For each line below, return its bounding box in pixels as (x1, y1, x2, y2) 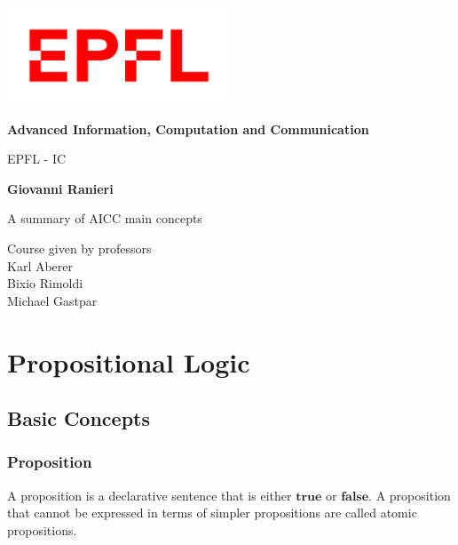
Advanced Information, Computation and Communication (7, 119, 369, 138)
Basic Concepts (7, 405, 151, 432)
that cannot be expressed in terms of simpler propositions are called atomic (7, 503, 417, 522)
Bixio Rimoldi (7, 274, 83, 293)
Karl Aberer (7, 256, 74, 275)
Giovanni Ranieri (7, 179, 114, 197)
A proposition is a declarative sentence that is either (7, 485, 292, 504)
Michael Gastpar (7, 291, 98, 309)
